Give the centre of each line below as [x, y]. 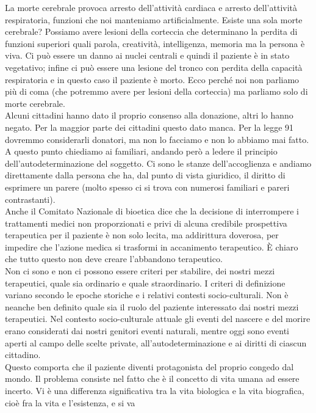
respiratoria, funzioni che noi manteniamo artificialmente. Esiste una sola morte [154, 19]
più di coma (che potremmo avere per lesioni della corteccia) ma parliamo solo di [156, 91]
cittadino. [23, 355]
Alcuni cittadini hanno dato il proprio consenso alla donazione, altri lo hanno [149, 115]
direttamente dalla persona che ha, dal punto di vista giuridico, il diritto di [145, 175]
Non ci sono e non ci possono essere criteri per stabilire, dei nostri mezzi [140, 271]
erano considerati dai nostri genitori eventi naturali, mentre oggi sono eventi [147, 331]
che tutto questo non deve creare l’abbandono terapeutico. [114, 259]
